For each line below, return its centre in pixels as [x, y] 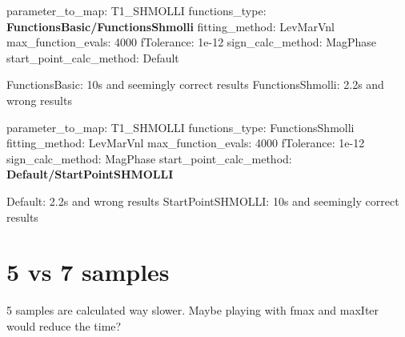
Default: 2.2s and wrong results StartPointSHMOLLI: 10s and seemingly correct [203, 201]
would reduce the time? [64, 325]
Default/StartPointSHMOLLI [90, 174]
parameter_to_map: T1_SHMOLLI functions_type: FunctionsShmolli [180, 127]
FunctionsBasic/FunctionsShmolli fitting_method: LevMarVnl [170, 26]
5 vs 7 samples [88, 272]
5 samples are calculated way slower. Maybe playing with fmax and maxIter [193, 310]
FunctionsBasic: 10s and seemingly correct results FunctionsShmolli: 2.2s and [195, 84]
